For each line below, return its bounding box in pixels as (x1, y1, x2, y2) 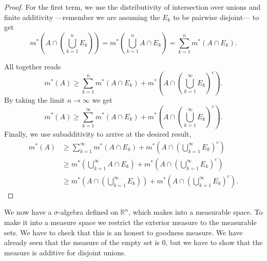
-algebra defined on (58, 207, 118, 217)
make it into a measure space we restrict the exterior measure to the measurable (4, 216, 257, 227)
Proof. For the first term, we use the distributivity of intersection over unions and (4, 2, 261, 12)
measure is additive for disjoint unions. (4, 247, 126, 257)
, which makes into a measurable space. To (128, 207, 263, 217)
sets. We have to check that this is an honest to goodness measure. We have (4, 227, 243, 237)
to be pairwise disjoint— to (173, 11, 259, 22)
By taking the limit (4, 95, 65, 105)
